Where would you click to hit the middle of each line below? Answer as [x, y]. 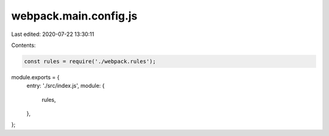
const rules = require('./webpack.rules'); [90, 61]
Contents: [23, 45]
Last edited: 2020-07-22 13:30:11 [53, 34]
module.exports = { [35, 77]
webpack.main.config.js [74, 16]
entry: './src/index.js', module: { [65, 86]
